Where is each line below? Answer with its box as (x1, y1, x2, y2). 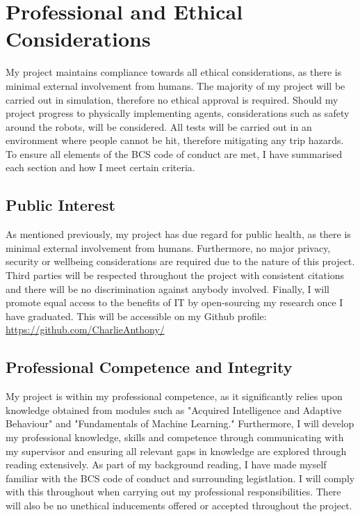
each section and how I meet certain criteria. (6, 160, 195, 175)
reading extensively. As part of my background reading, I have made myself (6, 457, 327, 472)
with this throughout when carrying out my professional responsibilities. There (6, 484, 341, 499)
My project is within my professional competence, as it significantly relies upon (6, 389, 343, 404)
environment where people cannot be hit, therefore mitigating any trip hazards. (6, 133, 344, 148)
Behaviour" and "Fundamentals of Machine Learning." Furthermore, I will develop (6, 416, 354, 431)
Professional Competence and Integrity (6, 356, 293, 378)
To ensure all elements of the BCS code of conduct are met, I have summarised (6, 146, 343, 161)
